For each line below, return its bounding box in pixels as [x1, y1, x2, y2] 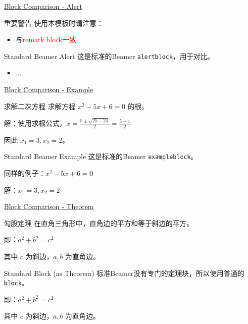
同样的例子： [4, 168, 46, 178]
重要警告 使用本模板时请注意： [4, 17, 103, 28]
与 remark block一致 [15, 34, 76, 45]
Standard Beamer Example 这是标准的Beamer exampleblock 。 [4, 151, 198, 162]
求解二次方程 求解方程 [4, 101, 76, 111]
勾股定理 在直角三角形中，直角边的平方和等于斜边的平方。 [4, 217, 194, 228]
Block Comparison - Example [4, 84, 93, 95]
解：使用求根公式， [4, 117, 66, 128]
